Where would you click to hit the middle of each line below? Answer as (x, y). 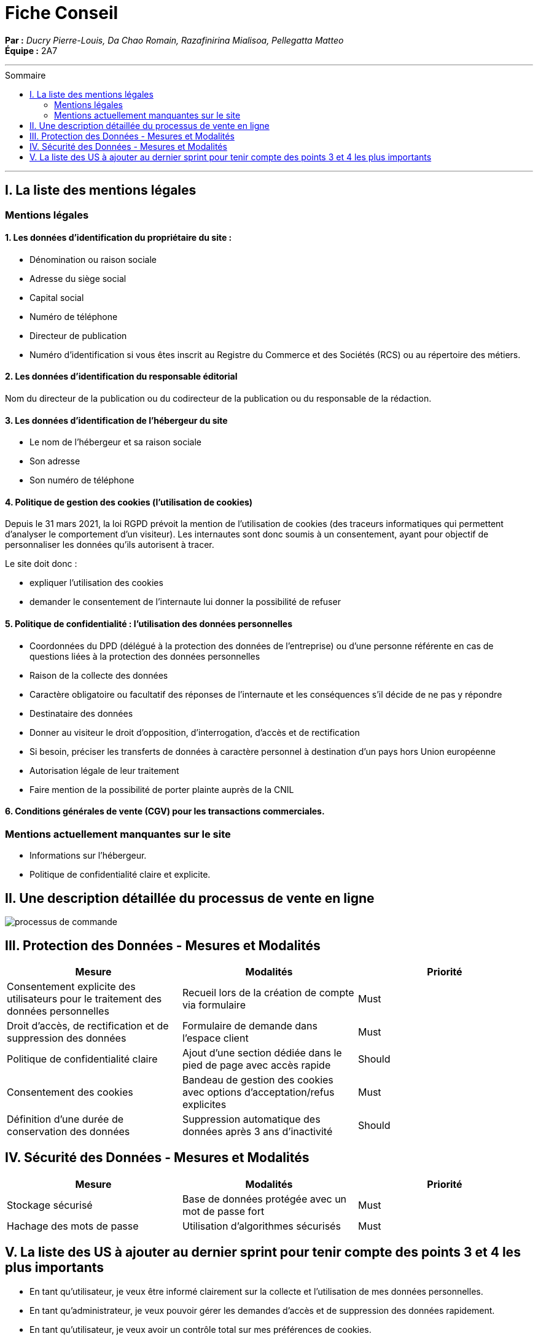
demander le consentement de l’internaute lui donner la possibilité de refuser (185, 602)
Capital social (57, 297)
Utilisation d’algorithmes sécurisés (261, 1226)
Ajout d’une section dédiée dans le (262, 1052)
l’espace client (215, 1038)
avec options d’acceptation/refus (258, 1092)
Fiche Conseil (62, 13)
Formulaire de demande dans (250, 1025)
